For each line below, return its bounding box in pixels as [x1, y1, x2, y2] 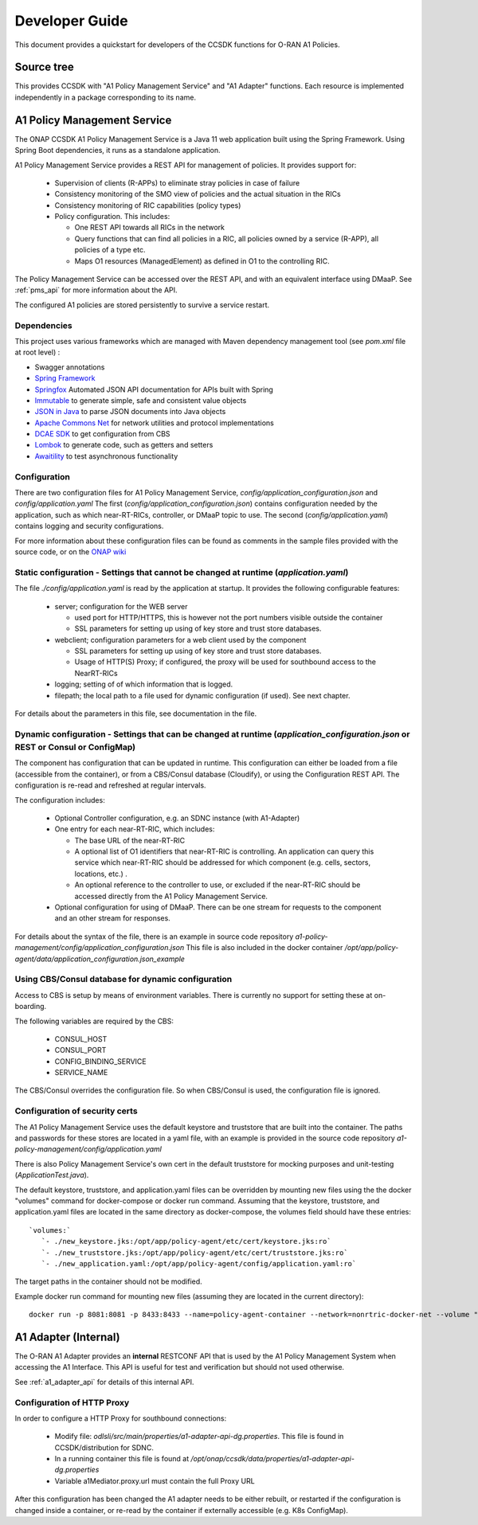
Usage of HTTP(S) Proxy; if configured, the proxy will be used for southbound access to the [74, 657, 377, 667]
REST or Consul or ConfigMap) [14, 741, 135, 753]
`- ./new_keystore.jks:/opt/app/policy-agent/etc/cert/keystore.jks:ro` [41, 1237, 331, 1246]
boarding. [14, 1002, 47, 1011]
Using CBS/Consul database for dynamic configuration [14, 974, 233, 985]
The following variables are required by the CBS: [14, 1016, 174, 1026]
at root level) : [14, 347, 61, 358]
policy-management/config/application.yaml [14, 1144, 163, 1154]
